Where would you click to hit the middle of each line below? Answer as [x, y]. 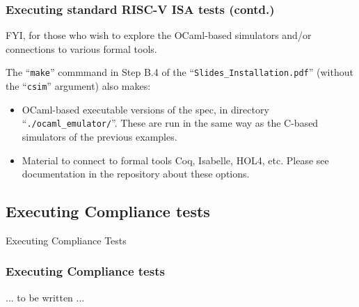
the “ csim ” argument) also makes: [78, 86]
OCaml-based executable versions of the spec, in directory [145, 109]
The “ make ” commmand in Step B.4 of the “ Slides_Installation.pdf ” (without [179, 72]
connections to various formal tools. [81, 48]
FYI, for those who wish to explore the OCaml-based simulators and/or [159, 35]
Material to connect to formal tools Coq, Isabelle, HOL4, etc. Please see [175, 160]
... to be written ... [45, 297]
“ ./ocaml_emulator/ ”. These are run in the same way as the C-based [170, 123]
